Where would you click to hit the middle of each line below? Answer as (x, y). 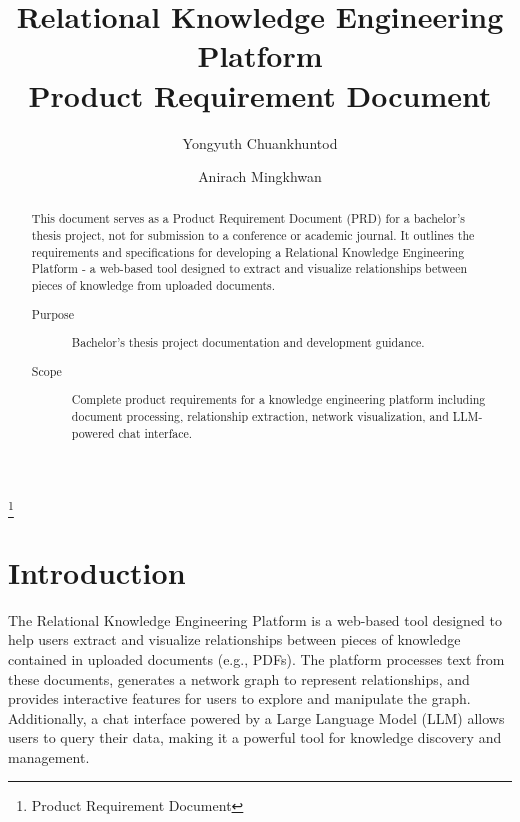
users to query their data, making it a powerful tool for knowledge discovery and (255, 737)
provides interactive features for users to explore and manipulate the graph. (239, 698)
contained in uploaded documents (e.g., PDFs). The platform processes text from (256, 658)
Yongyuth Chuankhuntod (260, 142)
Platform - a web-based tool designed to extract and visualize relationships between (249, 268)
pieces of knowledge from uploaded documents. (153, 285)
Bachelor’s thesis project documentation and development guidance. (248, 342)
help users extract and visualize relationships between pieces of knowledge (234, 639)
